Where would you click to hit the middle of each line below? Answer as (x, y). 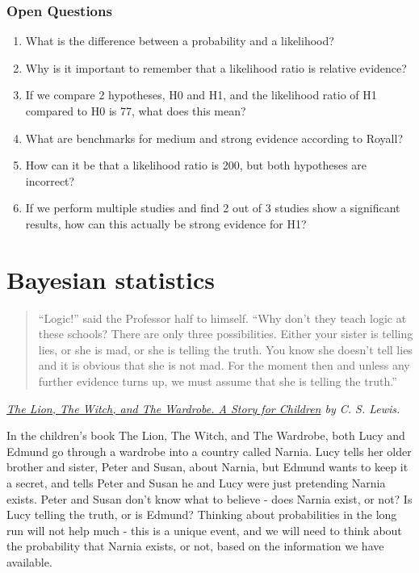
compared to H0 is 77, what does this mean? (136, 111)
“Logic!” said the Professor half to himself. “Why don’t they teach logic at (222, 318)
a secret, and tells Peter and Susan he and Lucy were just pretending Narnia (196, 483)
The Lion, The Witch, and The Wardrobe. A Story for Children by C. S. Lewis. (203, 408)
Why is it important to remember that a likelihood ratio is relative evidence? (216, 67)
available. (29, 562)
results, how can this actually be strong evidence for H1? (166, 223)
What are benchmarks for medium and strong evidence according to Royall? (214, 138)
